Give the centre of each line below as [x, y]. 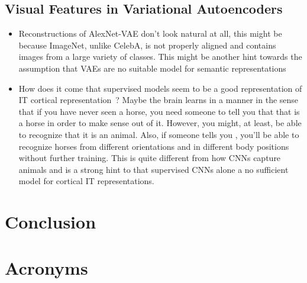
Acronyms [46, 268]
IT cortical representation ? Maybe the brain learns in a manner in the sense [159, 100]
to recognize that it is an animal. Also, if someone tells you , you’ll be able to [159, 134]
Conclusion [51, 222]
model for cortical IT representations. [86, 181]
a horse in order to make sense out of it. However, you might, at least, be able [160, 123]
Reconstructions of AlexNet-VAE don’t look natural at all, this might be [150, 33]
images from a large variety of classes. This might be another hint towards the [160, 57]
